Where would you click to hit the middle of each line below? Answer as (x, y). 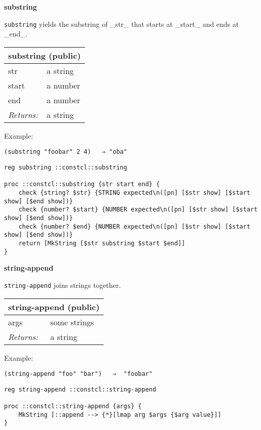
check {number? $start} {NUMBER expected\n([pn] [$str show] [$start (138, 210)
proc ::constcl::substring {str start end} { (82, 184)
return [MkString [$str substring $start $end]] (102, 243)
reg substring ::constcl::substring (66, 168)
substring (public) (45, 55)
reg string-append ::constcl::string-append (80, 389)
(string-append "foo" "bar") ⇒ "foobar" (78, 374)
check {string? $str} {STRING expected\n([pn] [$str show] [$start (134, 193)
